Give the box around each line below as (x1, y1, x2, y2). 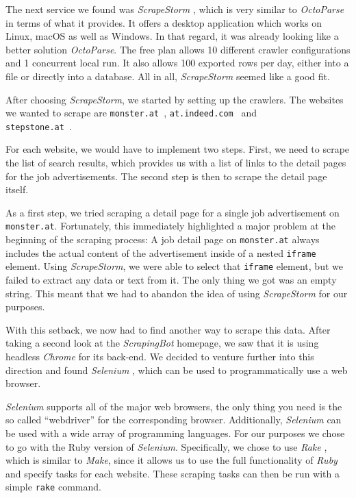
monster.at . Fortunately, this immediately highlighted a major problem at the (5, 219, 335, 233)
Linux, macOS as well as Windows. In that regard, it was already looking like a (5, 29, 339, 43)
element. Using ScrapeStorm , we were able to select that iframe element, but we (5, 259, 343, 273)
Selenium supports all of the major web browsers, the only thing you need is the (5, 399, 342, 413)
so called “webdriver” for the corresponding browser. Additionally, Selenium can (5, 412, 342, 427)
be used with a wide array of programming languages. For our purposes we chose (5, 426, 345, 440)
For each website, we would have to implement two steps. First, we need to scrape (5, 142, 350, 156)
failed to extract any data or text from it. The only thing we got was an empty (5, 273, 337, 287)
